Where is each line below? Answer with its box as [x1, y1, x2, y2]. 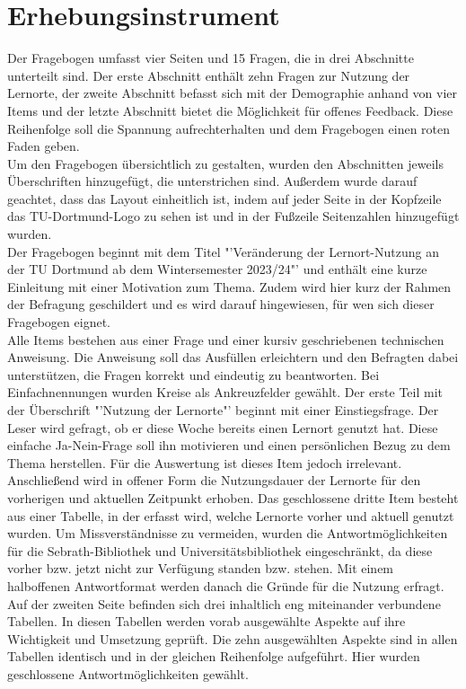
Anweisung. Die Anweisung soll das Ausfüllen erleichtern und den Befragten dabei [7, 348, 459, 367]
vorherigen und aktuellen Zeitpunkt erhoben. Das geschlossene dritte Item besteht [7, 488, 459, 507]
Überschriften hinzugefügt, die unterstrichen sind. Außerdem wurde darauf [7, 172, 418, 190]
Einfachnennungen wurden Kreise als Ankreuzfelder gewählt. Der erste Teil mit [7, 383, 444, 402]
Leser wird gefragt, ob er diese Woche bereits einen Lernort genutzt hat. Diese [7, 418, 438, 437]
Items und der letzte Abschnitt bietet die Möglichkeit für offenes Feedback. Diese [7, 101, 453, 119]
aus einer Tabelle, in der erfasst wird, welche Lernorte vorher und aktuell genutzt [7, 506, 454, 525]
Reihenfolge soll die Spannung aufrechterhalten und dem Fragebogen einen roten [7, 119, 451, 137]
